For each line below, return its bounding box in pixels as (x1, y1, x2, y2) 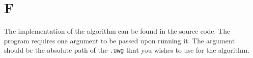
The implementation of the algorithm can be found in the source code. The (4, 26, 230, 36)
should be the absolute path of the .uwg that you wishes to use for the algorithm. (4, 45, 250, 55)
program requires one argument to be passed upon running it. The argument (4, 35, 235, 45)
